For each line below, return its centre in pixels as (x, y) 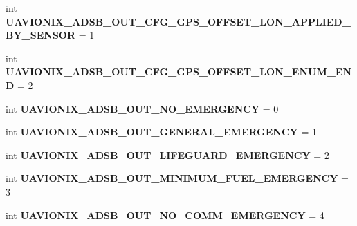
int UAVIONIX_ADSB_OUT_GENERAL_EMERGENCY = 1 (161, 132)
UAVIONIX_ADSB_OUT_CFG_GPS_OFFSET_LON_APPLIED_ (178, 21)
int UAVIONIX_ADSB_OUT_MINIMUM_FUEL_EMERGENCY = (177, 178)
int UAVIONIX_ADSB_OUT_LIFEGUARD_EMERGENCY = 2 (167, 154)
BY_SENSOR (41, 35)
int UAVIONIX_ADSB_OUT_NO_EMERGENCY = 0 (142, 108)
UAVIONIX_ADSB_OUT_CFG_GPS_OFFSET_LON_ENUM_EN (179, 72)
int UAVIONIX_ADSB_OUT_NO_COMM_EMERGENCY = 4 (165, 215)
